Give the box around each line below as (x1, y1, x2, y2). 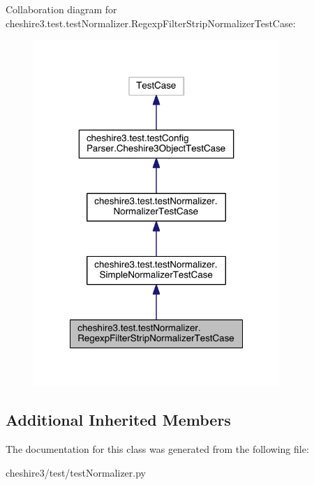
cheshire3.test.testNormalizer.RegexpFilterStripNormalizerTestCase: (6, 15, 296, 30)
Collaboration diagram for (6, 2, 117, 16)
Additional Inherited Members (6, 409, 231, 431)
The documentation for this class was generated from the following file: (6, 441, 309, 456)
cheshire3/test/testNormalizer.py (6, 465, 146, 479)
